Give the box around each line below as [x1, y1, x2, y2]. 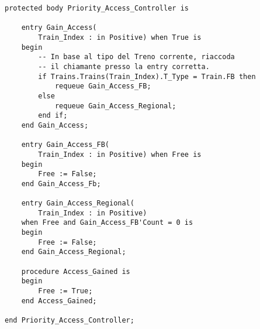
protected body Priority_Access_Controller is [5, 4, 189, 12]
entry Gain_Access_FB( [21, 140, 109, 149]
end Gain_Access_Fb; [21, 179, 101, 188]
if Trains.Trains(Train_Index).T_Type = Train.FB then [38, 72, 256, 81]
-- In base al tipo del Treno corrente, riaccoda [38, 53, 235, 61]
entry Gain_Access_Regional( [21, 199, 134, 208]
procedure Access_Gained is [21, 267, 130, 276]
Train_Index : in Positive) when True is [38, 33, 202, 42]
